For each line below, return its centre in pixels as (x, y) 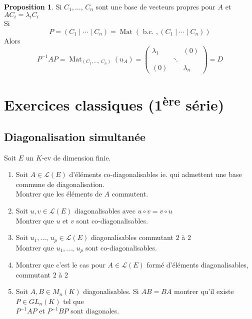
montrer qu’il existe (204, 291)
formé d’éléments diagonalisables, (197, 265)
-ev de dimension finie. (76, 157)
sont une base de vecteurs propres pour (155, 6)
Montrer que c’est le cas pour (60, 265)
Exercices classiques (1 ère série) (114, 103)
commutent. (130, 194)
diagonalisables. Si (111, 291)
